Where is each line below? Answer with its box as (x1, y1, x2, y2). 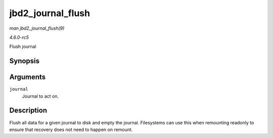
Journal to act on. (22, 93, 59, 99)
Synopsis (9, 57, 40, 65)
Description (9, 106, 48, 115)
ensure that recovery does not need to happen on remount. (9, 126, 133, 132)
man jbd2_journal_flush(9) (9, 25, 65, 31)
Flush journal (9, 43, 36, 50)
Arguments (9, 73, 46, 82)
